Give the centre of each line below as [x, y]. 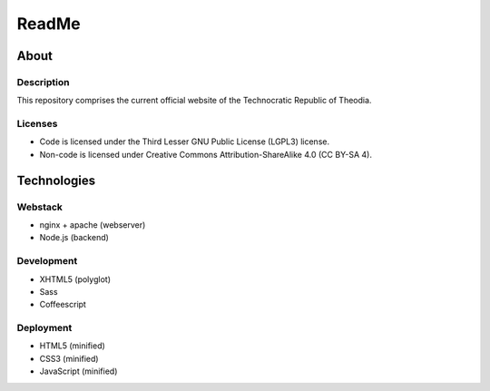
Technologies [56, 180]
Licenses [37, 124]
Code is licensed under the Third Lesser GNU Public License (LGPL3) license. [185, 142]
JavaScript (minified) [78, 371]
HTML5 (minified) [73, 346]
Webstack [40, 207]
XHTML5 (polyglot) [75, 279]
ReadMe [49, 24]
